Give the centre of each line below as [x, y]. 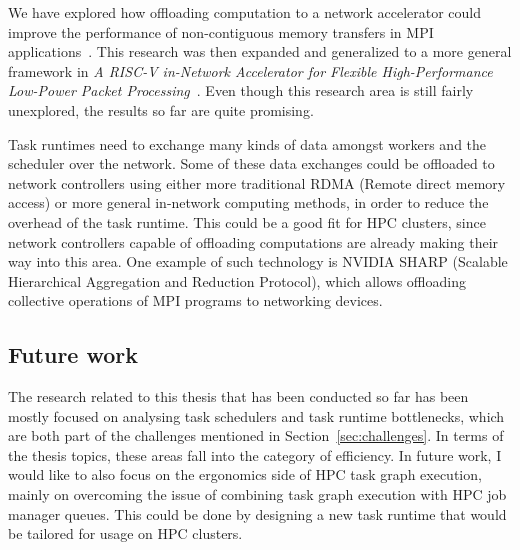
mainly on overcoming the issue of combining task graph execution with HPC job [257, 494]
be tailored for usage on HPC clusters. [125, 533]
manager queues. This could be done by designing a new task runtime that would [257, 513]
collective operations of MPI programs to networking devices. [195, 300]
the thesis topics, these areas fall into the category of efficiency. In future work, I [255, 454]
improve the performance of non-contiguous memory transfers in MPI [221, 31]
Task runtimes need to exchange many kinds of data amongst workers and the [247, 143]
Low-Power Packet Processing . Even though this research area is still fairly [241, 90]
